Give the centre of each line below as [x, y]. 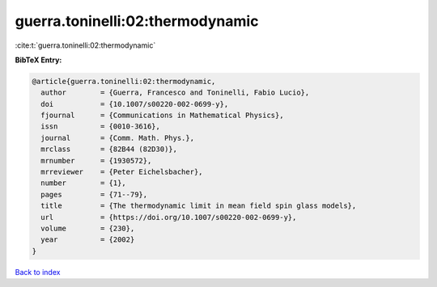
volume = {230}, [88, 228]
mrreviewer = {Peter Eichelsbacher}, [122, 172]
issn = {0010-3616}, [101, 127]
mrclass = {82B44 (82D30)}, [109, 149]
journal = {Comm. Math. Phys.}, [117, 138]
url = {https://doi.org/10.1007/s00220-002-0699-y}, [169, 217]
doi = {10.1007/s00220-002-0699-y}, [135, 104]
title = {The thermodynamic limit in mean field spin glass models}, [199, 206]
